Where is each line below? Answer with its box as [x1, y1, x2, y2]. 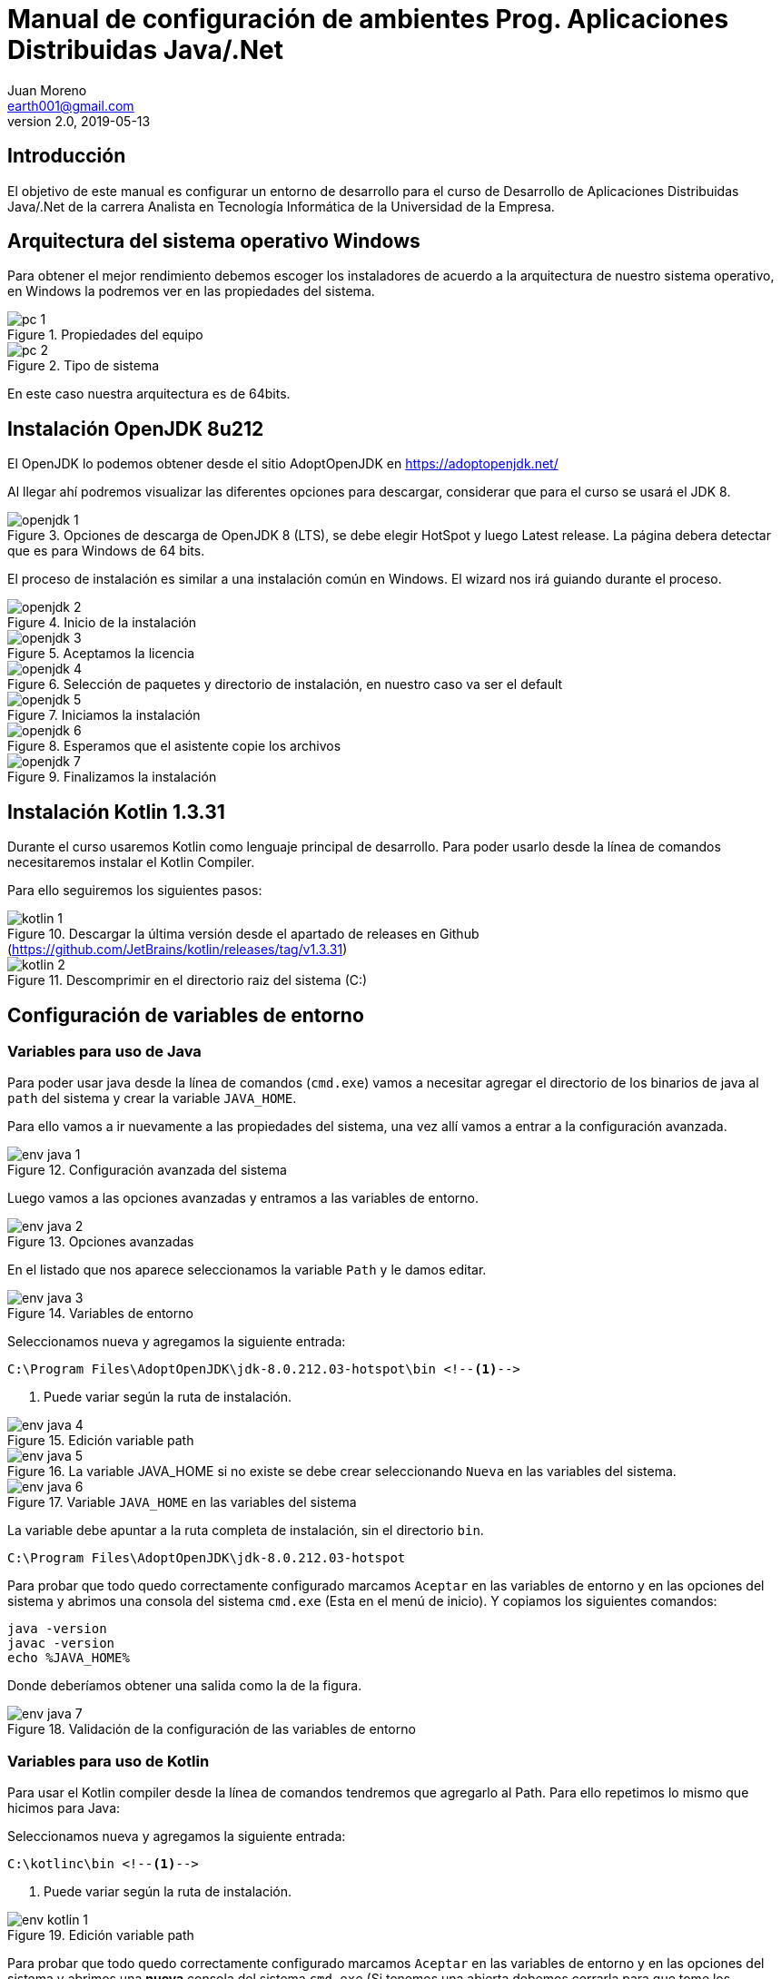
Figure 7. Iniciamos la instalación [7, 707, 201, 724]
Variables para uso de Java [7, 1041, 202, 1060]
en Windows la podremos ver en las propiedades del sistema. [7, 283, 375, 300]
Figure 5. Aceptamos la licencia [7, 645, 195, 662]
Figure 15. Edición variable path [7, 1433, 194, 1449]
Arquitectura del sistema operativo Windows [7, 230, 420, 253]
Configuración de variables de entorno [7, 1003, 364, 1027]
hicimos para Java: [7, 1800, 121, 1817]
